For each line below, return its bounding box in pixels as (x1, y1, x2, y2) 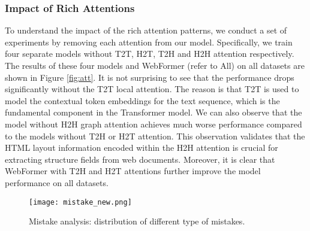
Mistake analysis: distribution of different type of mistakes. (29, 215, 245, 227)
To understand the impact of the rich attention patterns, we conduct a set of (5, 24, 287, 37)
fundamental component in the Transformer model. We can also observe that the (5, 106, 302, 118)
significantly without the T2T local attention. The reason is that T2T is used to (5, 83, 299, 95)
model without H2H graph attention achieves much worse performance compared (5, 117, 302, 130)
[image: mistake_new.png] (29, 197, 132, 206)
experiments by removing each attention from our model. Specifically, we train (5, 35, 293, 48)
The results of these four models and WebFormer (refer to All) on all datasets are (5, 59, 305, 71)
